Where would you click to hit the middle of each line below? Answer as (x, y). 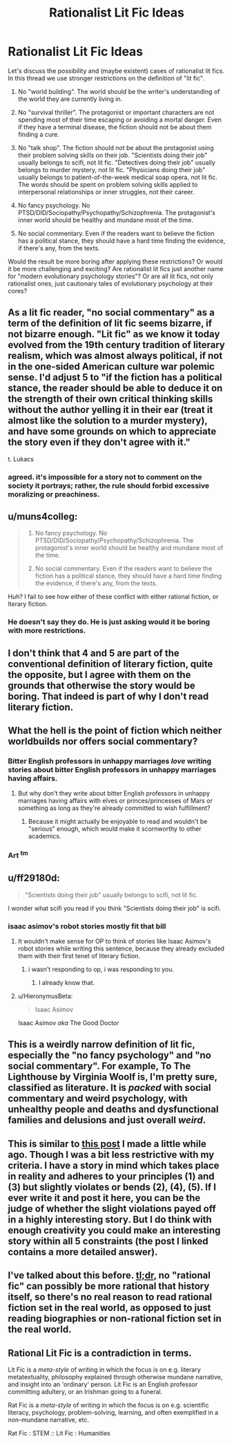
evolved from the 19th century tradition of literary (116, 345)
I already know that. (67, 982)
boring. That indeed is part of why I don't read (108, 696)
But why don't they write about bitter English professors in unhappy (114, 793)
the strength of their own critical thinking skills (110, 399)
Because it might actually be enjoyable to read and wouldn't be (118, 822)
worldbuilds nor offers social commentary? (103, 742)
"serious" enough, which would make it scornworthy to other (115, 829)
